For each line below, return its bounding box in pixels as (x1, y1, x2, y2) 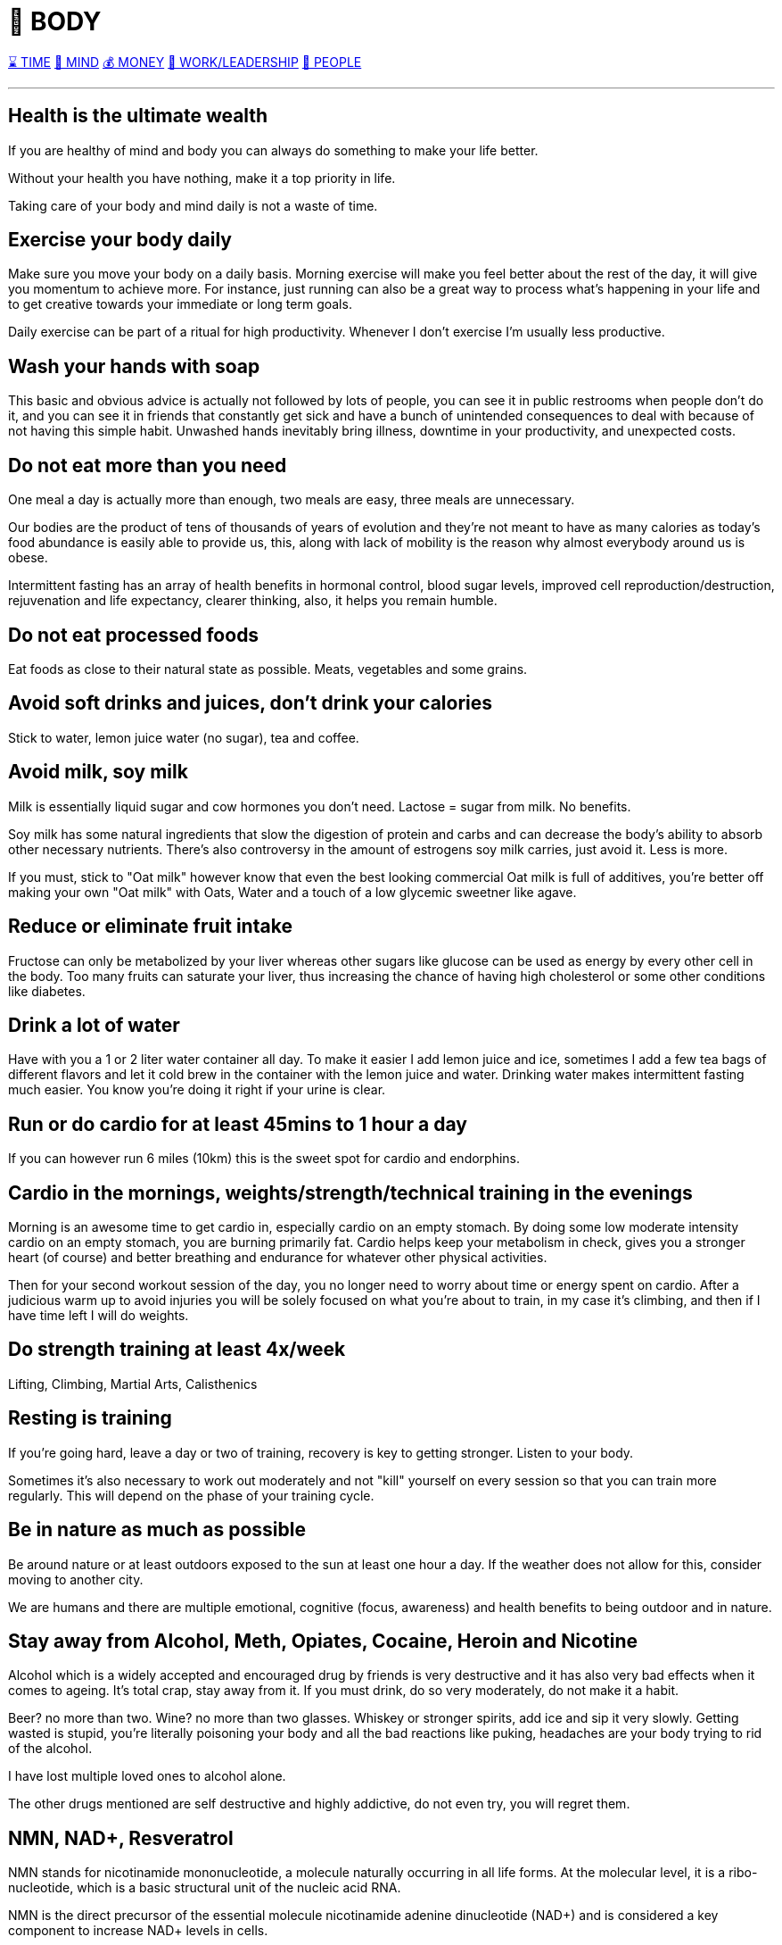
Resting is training (8, 1407, 172, 1430)
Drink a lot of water (8, 1013, 180, 1036)
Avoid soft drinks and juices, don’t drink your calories (8, 692, 492, 715)
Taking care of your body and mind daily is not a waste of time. (8, 197, 378, 213)
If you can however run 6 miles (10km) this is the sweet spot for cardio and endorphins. (8, 1151, 521, 1167)
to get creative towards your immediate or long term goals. (8, 296, 352, 312)
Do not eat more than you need (8, 453, 287, 477)
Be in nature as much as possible (8, 1518, 306, 1542)
